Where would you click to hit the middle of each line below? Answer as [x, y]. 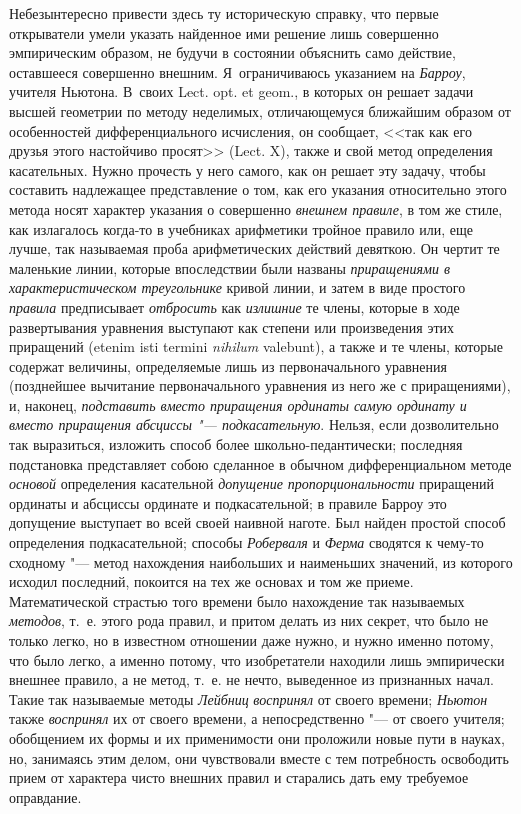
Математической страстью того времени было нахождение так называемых [237, 600]
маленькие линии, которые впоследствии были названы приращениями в [230, 267]
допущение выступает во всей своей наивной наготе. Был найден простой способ [257, 522]
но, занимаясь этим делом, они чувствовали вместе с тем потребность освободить [259, 757]
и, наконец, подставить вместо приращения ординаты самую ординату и [238, 404]
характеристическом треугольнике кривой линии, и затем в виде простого [237, 287]
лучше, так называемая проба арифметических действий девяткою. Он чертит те [254, 248]
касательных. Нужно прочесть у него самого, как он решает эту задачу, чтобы [247, 169]
